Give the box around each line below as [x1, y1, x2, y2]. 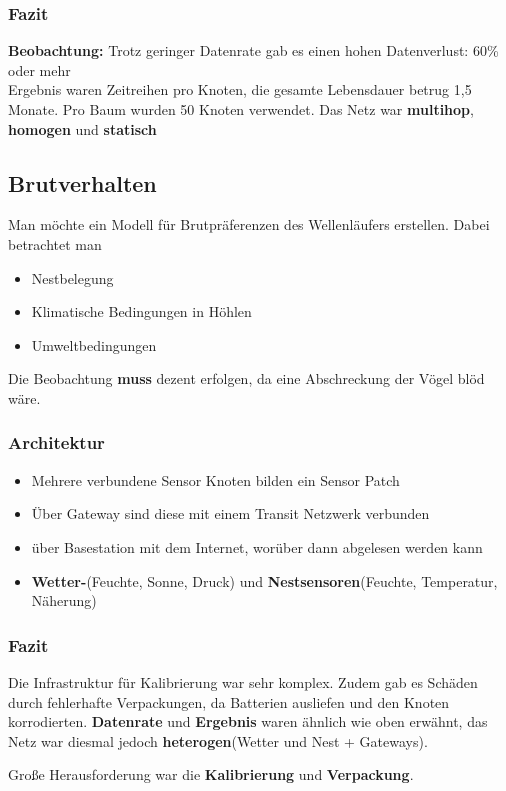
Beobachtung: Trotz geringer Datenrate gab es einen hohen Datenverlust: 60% [8, 40, 499, 61]
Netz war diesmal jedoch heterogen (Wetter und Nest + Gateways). [8, 730, 428, 751]
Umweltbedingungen [31, 334, 157, 355]
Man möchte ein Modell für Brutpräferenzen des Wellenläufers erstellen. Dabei [8, 214, 490, 235]
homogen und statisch [8, 118, 157, 139]
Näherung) [31, 590, 97, 611]
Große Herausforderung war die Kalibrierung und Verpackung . [8, 764, 414, 785]
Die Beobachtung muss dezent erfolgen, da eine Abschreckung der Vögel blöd [8, 368, 485, 389]
